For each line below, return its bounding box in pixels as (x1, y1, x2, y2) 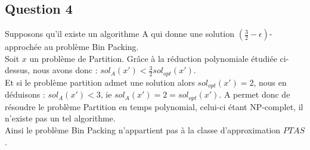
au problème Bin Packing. (44, 40, 139, 53)
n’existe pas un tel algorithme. (5, 112, 116, 124)
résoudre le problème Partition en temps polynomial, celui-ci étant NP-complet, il (5, 100, 303, 112)
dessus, (5, 64, 30, 76)
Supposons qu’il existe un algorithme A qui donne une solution (5, 27, 235, 40)
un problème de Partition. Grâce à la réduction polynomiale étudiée (29, 52, 277, 64)
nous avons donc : (32, 64, 98, 76)
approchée (5, 40, 42, 53)
